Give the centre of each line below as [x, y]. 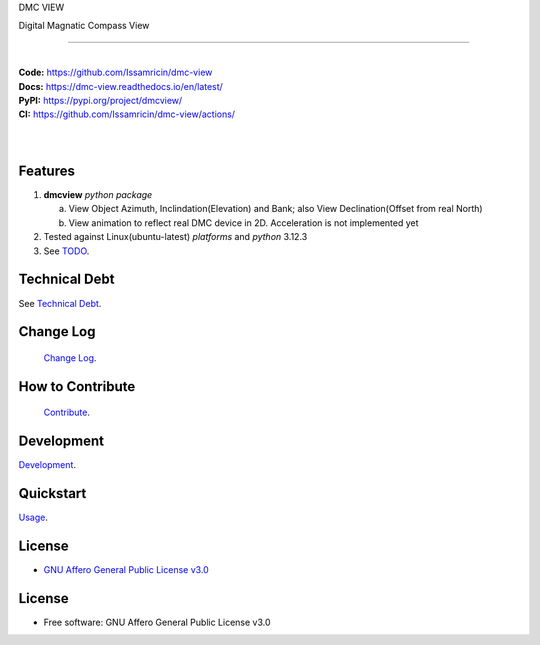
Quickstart [52, 493]
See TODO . [66, 251]
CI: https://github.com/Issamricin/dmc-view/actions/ [126, 114]
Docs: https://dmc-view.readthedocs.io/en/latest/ [121, 86]
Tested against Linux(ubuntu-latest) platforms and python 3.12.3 [175, 237]
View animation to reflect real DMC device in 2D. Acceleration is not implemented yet [243, 222]
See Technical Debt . [60, 303]
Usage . [33, 517]
